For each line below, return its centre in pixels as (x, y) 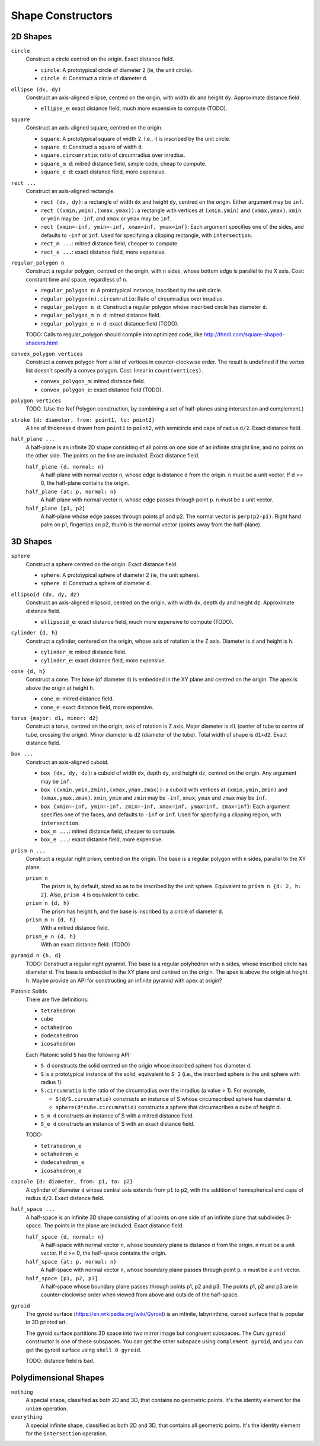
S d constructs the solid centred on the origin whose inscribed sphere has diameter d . (146, 1066)
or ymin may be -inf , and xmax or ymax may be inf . (106, 219)
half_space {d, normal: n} (65, 1237)
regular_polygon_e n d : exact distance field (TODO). (110, 323)
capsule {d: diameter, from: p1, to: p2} (72, 1182)
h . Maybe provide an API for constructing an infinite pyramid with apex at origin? (124, 980)
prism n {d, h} (48, 903)
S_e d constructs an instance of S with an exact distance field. (118, 1123)
